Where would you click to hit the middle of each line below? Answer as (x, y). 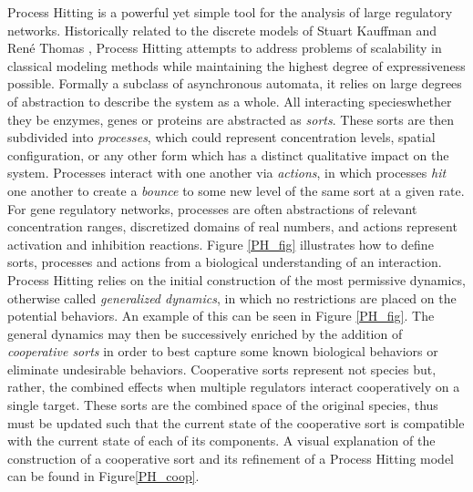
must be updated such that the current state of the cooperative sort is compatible (236, 422)
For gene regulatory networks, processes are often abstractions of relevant (212, 208)
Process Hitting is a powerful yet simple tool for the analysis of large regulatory (230, 12)
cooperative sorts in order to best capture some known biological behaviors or (223, 351)
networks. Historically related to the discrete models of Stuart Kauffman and (222, 30)
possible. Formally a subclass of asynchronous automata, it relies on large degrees (235, 83)
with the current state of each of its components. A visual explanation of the (221, 441)
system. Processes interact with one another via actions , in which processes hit (227, 173)
